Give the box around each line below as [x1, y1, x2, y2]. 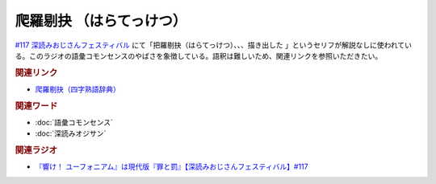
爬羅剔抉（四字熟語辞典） [35, 84, 120, 94]
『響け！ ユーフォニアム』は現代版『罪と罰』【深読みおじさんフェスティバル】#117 [35, 162, 308, 172]
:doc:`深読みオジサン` [35, 129, 107, 138]
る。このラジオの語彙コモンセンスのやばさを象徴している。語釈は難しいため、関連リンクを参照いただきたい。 [15, 51, 383, 60]
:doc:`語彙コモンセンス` [35, 117, 113, 128]
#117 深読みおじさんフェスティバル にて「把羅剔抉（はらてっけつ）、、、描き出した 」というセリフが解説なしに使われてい [15, 40, 412, 50]
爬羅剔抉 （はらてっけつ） [15, 12, 187, 30]
